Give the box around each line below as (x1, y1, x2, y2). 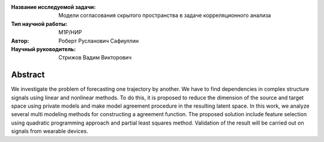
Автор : (11, 37, 29, 45)
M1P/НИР (58, 29, 82, 36)
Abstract (11, 70, 45, 80)
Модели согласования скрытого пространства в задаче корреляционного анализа (58, 12, 271, 19)
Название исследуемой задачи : (11, 4, 96, 10)
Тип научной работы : (11, 20, 68, 27)
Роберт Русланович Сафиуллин (58, 37, 139, 45)
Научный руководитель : (11, 45, 76, 52)
